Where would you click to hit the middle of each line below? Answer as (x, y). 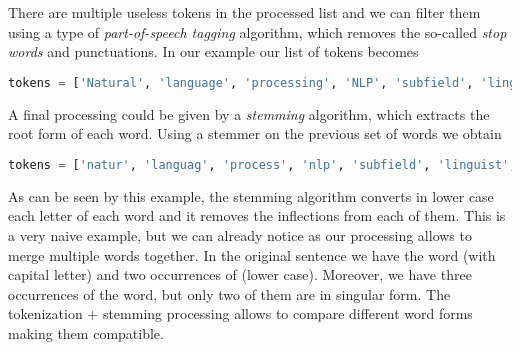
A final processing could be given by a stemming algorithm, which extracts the (249, 113)
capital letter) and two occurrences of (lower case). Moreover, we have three (240, 274)
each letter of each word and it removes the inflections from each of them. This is (257, 215)
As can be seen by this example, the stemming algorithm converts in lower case (251, 195)
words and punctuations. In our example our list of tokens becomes (213, 51)
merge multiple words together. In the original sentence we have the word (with (252, 254)
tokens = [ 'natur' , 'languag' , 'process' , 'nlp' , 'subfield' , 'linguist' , (262, 164)
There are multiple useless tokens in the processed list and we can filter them (244, 12)
